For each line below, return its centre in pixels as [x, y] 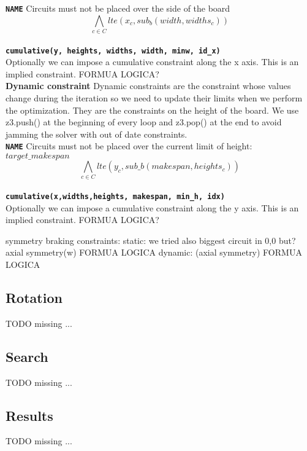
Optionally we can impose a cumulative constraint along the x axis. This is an [152, 62]
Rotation [34, 297]
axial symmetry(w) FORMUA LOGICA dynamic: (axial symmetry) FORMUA [154, 252]
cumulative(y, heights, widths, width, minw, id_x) [113, 51]
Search [27, 356]
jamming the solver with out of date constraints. [97, 134]
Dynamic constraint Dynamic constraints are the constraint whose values [148, 86]
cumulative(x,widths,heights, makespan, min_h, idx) [115, 196]
